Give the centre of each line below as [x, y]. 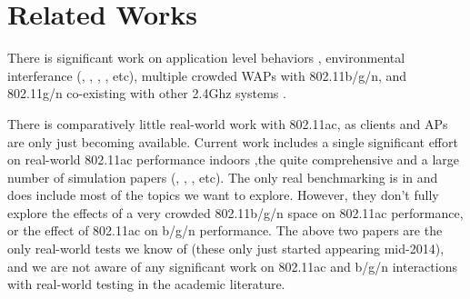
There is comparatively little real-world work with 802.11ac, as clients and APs [228, 123]
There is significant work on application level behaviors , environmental [206, 58]
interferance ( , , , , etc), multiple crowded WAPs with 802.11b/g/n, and [207, 75]
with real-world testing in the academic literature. [146, 284]
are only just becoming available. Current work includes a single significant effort [233, 141]
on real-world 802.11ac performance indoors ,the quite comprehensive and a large [234, 159]
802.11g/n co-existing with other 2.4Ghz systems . [147, 93]
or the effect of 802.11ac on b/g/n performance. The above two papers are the [225, 230]
